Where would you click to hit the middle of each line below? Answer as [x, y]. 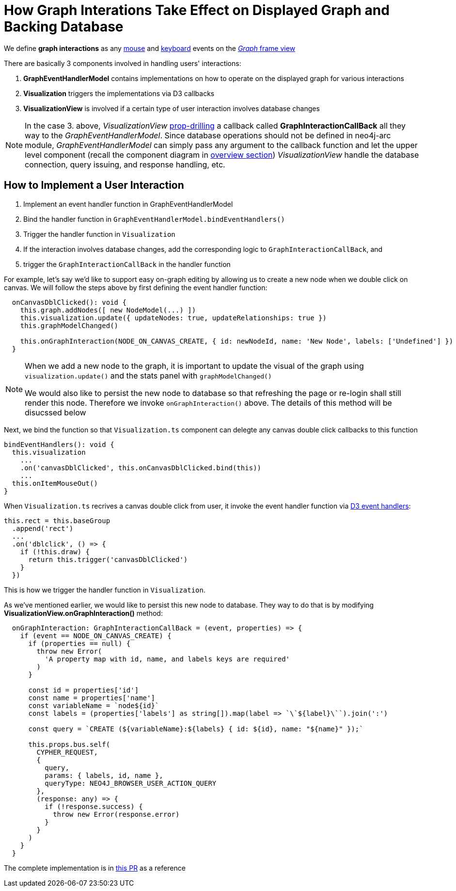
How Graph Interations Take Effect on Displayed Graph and [197, 10]
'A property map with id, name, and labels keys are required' [167, 659]
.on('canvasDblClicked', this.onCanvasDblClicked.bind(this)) [141, 468]
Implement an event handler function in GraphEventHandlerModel [128, 204]
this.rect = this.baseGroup [57, 520]
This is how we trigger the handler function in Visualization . [105, 590]
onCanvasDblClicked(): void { [69, 302]
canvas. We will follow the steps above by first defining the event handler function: [136, 287]
